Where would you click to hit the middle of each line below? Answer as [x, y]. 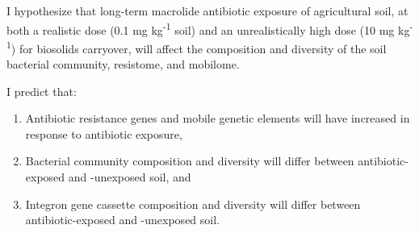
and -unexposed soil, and [130, 177]
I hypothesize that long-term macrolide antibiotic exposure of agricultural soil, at [207, 10]
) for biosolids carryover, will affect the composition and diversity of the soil [199, 48]
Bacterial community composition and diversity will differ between [190, 161]
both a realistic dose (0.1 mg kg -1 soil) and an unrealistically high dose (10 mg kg [208, 28]
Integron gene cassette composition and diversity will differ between [193, 204]
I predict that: [42, 91]
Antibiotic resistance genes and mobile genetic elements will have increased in [218, 118]
